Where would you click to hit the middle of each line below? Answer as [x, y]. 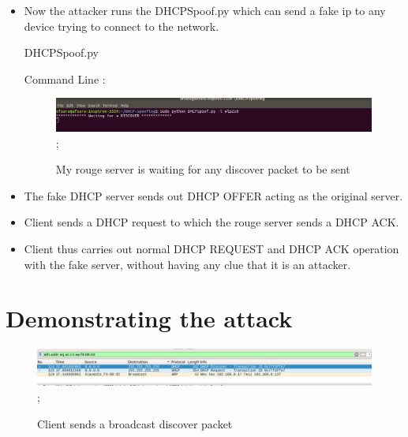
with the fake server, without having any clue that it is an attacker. [187, 264]
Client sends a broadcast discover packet [135, 423]
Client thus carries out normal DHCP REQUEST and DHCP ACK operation [211, 248]
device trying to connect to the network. [122, 26]
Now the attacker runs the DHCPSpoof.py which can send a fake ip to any [205, 10]
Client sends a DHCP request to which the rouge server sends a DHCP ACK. [211, 222]
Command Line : [65, 78]
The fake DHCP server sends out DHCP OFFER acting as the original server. [213, 195]
